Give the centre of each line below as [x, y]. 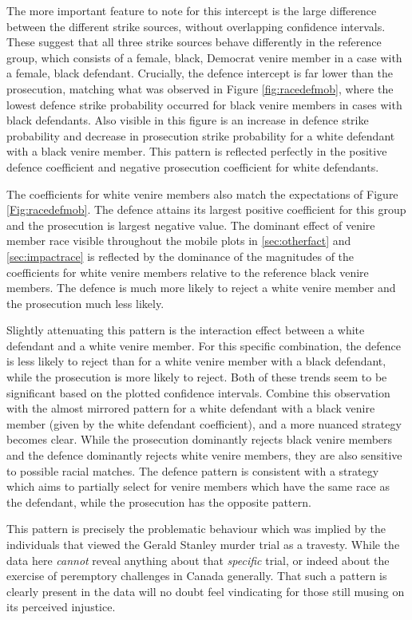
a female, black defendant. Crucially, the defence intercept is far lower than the [200, 73]
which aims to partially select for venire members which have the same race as [198, 486]
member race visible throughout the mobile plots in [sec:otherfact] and [179, 241]
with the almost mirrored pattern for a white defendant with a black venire [191, 408]
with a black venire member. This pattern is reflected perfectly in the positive [197, 151]
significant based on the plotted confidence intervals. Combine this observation [198, 392]
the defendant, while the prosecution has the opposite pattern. [159, 502]
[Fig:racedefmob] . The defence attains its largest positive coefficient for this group [206, 209]
